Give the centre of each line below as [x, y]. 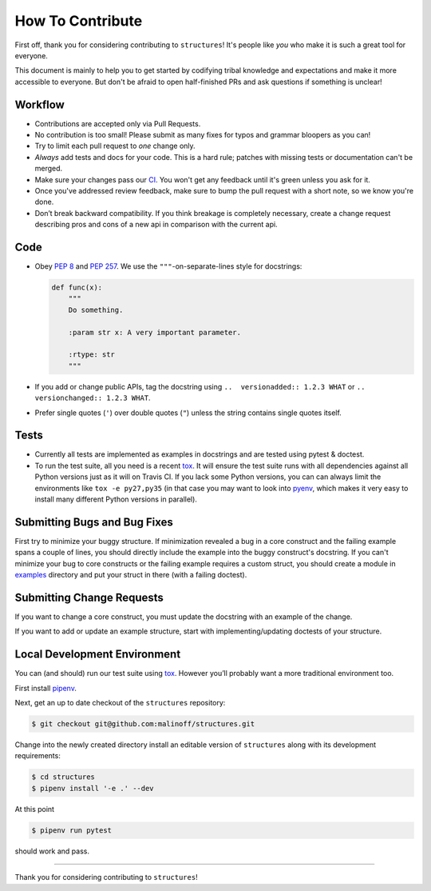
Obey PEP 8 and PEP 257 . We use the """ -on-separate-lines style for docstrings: [168, 266]
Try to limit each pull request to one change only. [115, 146]
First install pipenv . [46, 688]
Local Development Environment [98, 655]
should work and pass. [52, 851]
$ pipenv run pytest [71, 830]
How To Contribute [79, 21]
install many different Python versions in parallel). [116, 499]
